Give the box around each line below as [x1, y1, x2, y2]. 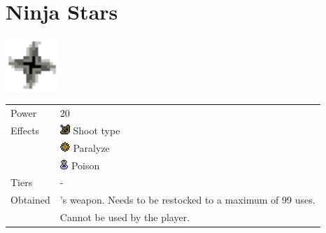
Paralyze [73, 140, 110, 155]
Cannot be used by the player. [59, 210, 190, 225]
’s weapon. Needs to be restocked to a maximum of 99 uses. [59, 192, 316, 207]
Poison [71, 157, 100, 172]
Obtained [10, 192, 50, 207]
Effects [10, 122, 40, 137]
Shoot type [73, 122, 120, 137]
